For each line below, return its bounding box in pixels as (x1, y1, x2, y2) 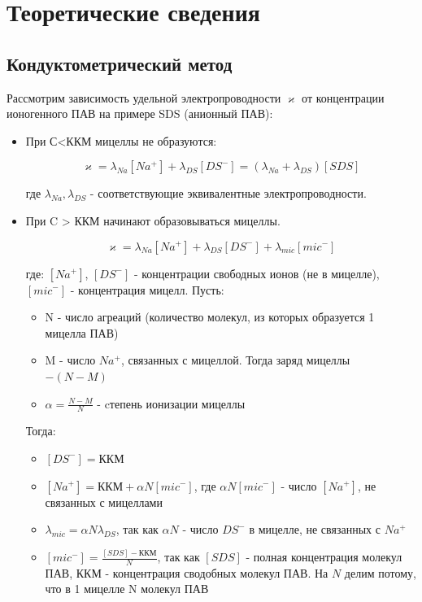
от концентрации (302, 89, 385, 106)
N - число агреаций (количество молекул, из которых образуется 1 (45, 308, 375, 325)
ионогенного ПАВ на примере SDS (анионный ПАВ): (7, 105, 273, 122)
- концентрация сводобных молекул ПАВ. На (105, 564, 328, 581)
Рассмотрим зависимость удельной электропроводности (7, 89, 281, 106)
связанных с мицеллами (45, 493, 163, 510)
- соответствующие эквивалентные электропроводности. (89, 185, 367, 202)
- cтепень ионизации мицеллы (97, 395, 246, 412)
